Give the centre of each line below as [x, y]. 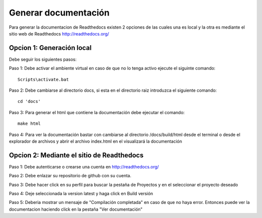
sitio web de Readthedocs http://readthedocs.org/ [59, 34]
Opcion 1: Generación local [50, 48]
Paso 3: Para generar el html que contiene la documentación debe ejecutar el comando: [97, 112]
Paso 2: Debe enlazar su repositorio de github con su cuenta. [70, 176]
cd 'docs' [29, 101]
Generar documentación [59, 13]
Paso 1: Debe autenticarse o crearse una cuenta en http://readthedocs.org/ [84, 167]
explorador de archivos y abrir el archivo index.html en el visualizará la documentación [95, 141]
